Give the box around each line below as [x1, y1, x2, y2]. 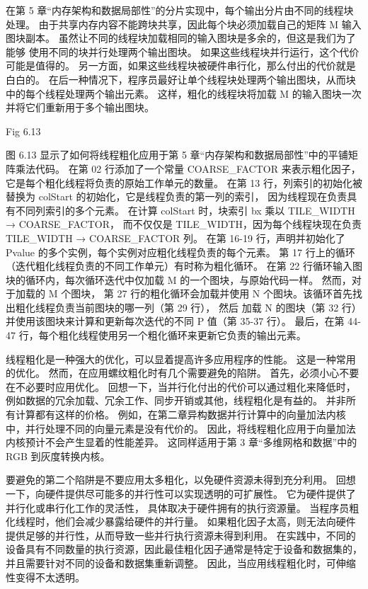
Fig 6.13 [6, 123, 41, 138]
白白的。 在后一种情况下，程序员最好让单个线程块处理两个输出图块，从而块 [6, 72, 356, 86]
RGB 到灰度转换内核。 [6, 448, 110, 463]
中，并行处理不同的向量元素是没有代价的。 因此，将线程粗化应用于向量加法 [6, 421, 356, 435]
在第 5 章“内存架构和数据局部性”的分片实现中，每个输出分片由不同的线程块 [6, 3, 354, 17]
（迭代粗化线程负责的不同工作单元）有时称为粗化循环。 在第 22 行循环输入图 [6, 258, 362, 273]
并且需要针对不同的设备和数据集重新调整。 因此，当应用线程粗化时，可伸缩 [6, 555, 356, 570]
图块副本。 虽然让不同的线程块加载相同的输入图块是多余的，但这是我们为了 [6, 30, 356, 45]
